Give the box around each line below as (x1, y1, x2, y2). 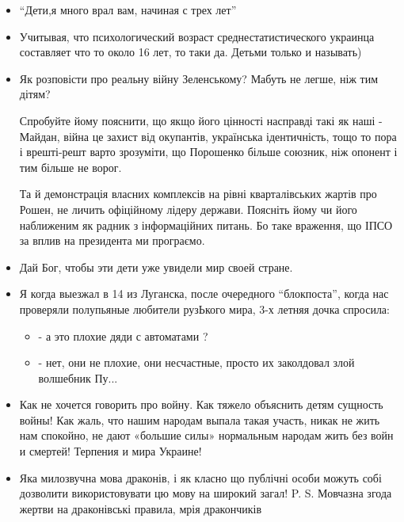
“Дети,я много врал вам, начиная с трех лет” (19, 2, 237, 17)
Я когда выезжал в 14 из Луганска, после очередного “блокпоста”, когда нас (19, 285, 389, 302)
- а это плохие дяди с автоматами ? (38, 327, 208, 344)
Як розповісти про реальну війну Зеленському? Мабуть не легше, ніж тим (19, 70, 379, 86)
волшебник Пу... (38, 369, 118, 386)
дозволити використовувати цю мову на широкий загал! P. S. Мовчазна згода (19, 485, 392, 501)
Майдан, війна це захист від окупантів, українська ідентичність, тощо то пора (19, 128, 397, 144)
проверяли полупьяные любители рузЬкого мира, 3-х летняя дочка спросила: (19, 300, 390, 317)
